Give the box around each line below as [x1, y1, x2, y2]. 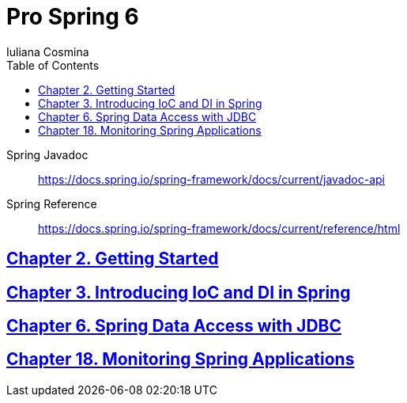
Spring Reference [6, 196, 97, 211]
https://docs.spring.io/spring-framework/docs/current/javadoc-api [38, 172, 385, 186]
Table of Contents [6, 58, 100, 72]
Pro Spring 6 [6, 3, 139, 30]
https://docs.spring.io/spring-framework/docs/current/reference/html [38, 221, 401, 235]
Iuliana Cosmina [6, 44, 89, 59]
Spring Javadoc [6, 147, 89, 162]
